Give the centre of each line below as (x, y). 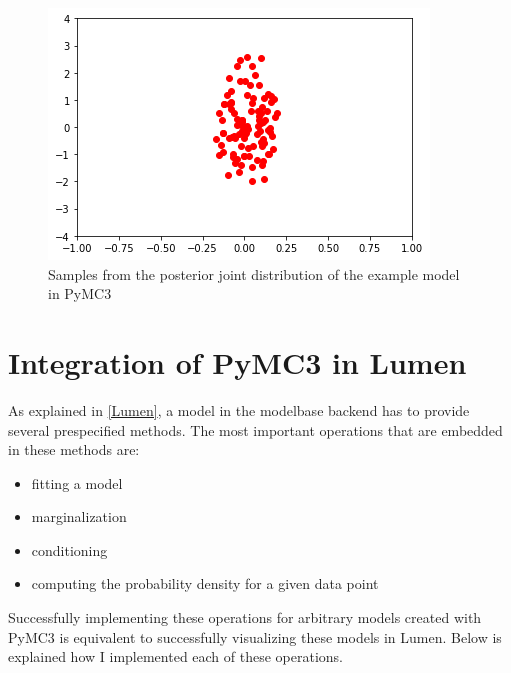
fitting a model (77, 482)
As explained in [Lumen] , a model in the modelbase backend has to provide (239, 409)
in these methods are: (74, 449)
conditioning (69, 549)
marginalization (79, 516)
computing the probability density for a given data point (205, 583)
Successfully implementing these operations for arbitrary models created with (245, 617)
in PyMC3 (80, 293)
